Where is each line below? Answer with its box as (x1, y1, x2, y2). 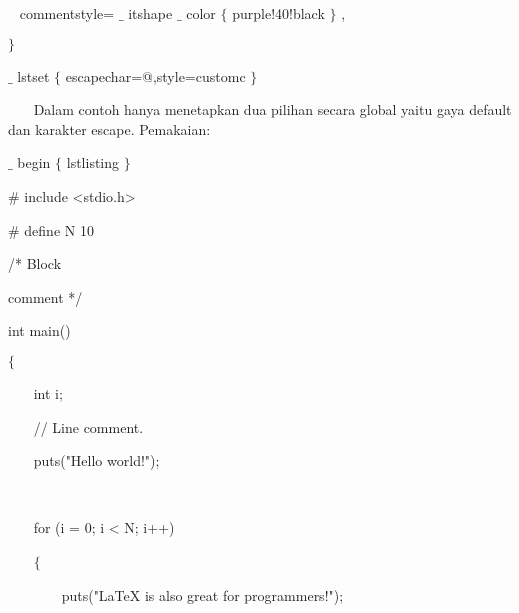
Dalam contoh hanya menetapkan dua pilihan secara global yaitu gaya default (33, 99, 512, 120)
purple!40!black (232, 3, 325, 23)
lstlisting (66, 152, 120, 173)
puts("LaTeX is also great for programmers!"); (61, 584, 344, 605)
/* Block (8, 253, 62, 274)
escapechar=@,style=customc (65, 65, 246, 86)
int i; (33, 382, 63, 403)
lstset (17, 65, 50, 86)
